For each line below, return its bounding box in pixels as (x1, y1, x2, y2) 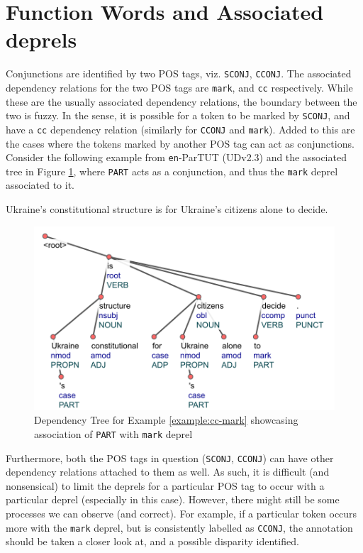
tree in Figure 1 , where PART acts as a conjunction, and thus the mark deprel (6, 163, 338, 178)
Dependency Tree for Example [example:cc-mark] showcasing (34, 412, 298, 427)
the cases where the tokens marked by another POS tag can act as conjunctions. (6, 136, 354, 150)
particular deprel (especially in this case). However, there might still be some (6, 492, 340, 507)
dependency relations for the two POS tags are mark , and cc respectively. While (6, 80, 353, 94)
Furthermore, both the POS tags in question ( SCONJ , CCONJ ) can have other (6, 450, 334, 465)
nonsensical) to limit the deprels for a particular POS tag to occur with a (6, 478, 325, 493)
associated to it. (6, 177, 74, 192)
